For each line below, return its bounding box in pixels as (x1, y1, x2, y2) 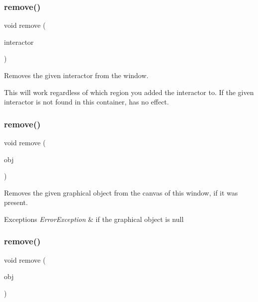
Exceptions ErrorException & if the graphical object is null (4, 213, 184, 224)
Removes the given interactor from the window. (4, 70, 149, 80)
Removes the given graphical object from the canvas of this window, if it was (4, 187, 238, 198)
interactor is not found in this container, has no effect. (4, 97, 169, 107)
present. (4, 197, 28, 207)
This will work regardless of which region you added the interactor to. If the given (4, 87, 254, 97)
